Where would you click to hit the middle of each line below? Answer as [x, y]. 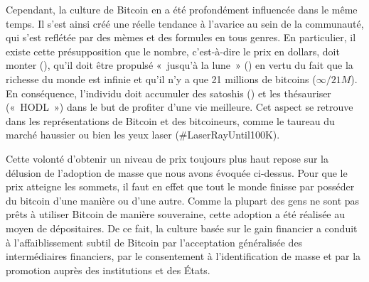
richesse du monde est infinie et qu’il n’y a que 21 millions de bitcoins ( [161, 78]
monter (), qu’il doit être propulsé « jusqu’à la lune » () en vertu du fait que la [180, 65]
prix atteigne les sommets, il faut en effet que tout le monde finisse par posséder [180, 186]
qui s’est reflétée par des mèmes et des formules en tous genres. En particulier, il [181, 37]
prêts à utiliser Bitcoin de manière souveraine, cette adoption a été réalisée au [176, 214]
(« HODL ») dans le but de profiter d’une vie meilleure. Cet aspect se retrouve [180, 107]
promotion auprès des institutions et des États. [108, 270]
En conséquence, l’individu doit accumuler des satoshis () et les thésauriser [169, 93]
